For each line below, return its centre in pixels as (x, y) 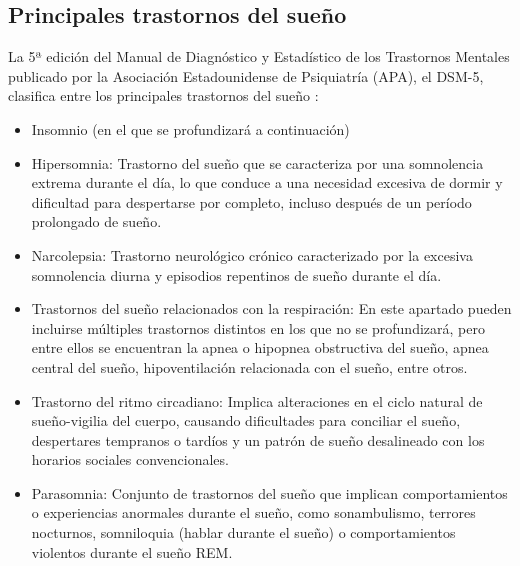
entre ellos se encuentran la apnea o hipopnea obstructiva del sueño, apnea (260, 347)
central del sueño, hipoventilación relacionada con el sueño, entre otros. (249, 366)
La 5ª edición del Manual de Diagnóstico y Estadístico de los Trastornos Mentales (259, 56)
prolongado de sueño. (96, 221)
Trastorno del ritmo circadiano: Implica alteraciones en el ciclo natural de (257, 400)
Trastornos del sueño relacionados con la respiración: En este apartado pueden (271, 308)
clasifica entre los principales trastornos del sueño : (163, 95)
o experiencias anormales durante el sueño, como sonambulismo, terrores (253, 512)
